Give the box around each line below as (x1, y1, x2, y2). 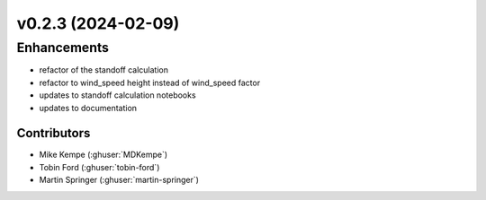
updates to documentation (39, 102, 138, 113)
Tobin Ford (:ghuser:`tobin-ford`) (39, 161, 160, 172)
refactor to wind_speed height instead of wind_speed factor (39, 77, 261, 88)
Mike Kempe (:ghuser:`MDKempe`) (39, 149, 168, 161)
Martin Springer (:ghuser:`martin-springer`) (39, 175, 200, 186)
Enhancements (16, 39, 110, 56)
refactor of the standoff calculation (39, 65, 168, 75)
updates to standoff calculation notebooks (39, 90, 197, 100)
